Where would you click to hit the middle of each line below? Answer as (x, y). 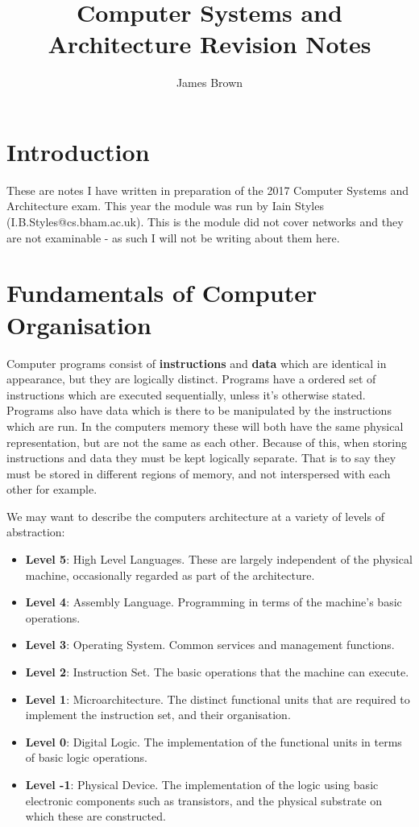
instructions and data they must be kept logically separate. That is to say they (201, 458)
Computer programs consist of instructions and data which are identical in (197, 363)
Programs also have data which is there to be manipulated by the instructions (199, 410)
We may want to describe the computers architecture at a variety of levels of (195, 516)
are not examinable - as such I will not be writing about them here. (173, 237)
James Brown (209, 83)
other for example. (52, 489)
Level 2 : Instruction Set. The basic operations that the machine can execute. (217, 672)
